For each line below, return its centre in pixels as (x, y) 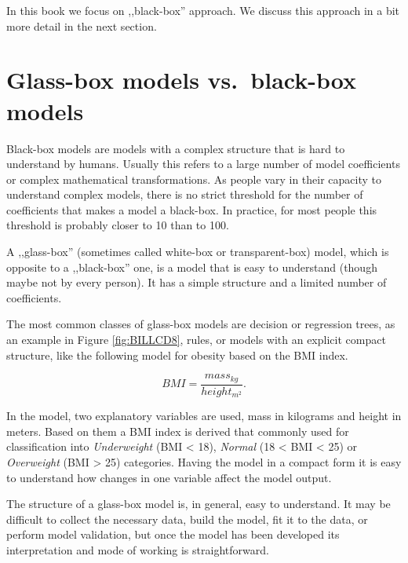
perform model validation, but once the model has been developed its (173, 534)
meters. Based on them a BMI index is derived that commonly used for (178, 431)
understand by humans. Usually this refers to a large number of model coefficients (203, 164)
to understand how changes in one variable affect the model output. (169, 477)
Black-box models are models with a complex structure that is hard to (176, 148)
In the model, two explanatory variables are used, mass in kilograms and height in (204, 416)
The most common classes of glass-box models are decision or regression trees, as (201, 324)
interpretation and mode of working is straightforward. (138, 549)
